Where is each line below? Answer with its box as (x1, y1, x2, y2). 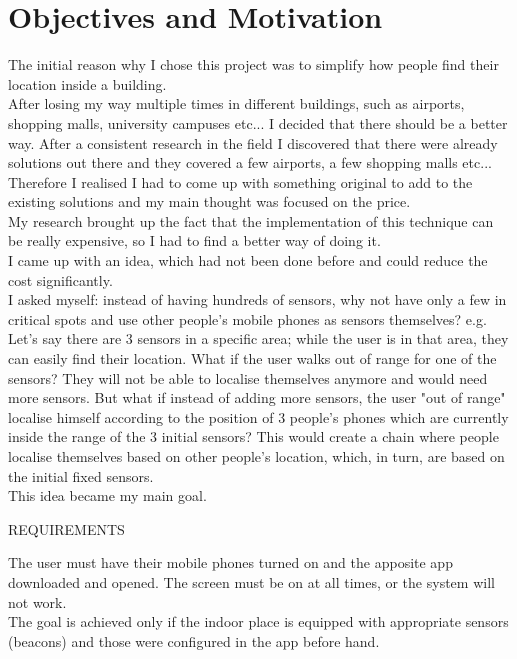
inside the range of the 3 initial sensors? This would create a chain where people (8, 426, 499, 447)
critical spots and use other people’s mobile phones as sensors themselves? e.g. (8, 308, 487, 329)
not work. (8, 591, 67, 612)
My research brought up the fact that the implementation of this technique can (8, 210, 494, 231)
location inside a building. (8, 73, 167, 94)
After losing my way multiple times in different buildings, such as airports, (8, 93, 465, 114)
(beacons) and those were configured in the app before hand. (8, 630, 380, 651)
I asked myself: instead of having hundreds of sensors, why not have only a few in (8, 289, 507, 310)
